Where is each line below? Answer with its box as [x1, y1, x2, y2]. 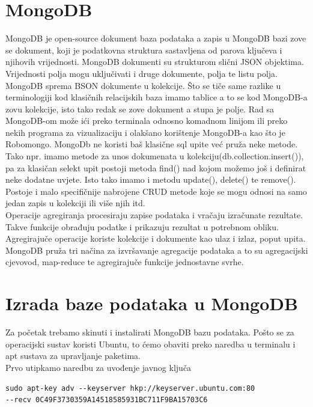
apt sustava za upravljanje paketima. [5, 349, 141, 362]
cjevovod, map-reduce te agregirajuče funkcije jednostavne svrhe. [5, 256, 244, 268]
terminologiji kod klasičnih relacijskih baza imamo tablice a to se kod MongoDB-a [5, 91, 308, 103]
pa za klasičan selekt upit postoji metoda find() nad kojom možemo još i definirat [5, 161, 306, 174]
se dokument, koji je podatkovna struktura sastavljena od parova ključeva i [5, 43, 282, 56]
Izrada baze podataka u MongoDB [5, 291, 298, 316]
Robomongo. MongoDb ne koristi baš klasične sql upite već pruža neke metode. [5, 138, 298, 150]
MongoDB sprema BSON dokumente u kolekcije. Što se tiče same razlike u [5, 79, 281, 91]
